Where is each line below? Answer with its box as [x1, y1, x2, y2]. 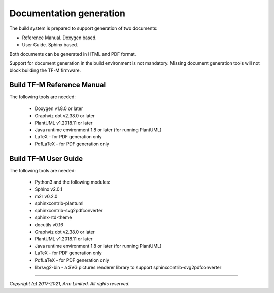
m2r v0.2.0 [35, 193, 58, 199]
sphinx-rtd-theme [35, 214, 72, 221]
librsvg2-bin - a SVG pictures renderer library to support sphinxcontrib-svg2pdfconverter [35, 264, 222, 270]
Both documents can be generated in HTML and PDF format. [9, 51, 136, 57]
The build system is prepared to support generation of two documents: [9, 25, 158, 31]
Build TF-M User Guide [9, 154, 83, 163]
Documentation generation [9, 8, 125, 19]
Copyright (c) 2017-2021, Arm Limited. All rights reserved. [9, 281, 130, 287]
